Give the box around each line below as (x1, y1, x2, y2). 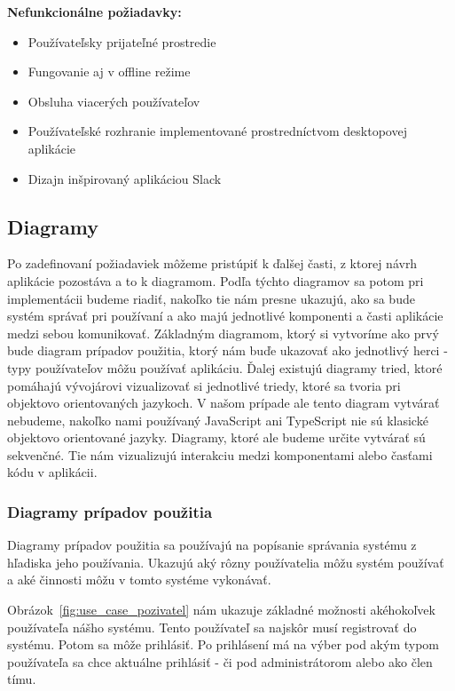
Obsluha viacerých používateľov (27, 91, 200, 110)
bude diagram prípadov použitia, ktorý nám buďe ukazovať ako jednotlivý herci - (7, 341, 448, 360)
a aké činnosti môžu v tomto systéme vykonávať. (7, 570, 271, 589)
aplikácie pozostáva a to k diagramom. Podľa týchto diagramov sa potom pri (7, 271, 424, 290)
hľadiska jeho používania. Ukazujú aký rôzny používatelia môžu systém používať (7, 552, 444, 571)
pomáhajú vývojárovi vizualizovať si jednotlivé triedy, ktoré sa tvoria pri (7, 376, 401, 394)
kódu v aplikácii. (7, 463, 98, 481)
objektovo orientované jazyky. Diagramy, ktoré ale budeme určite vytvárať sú (7, 428, 426, 447)
